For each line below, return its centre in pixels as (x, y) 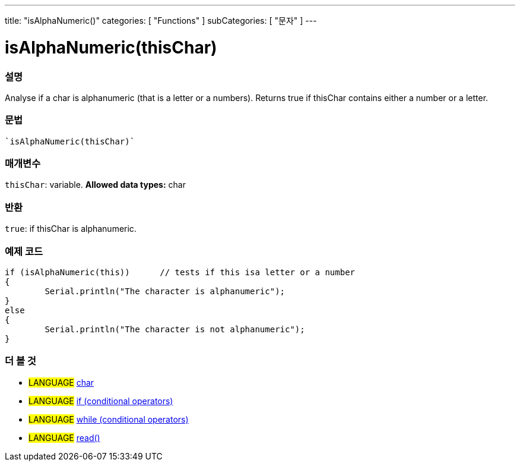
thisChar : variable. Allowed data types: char (95, 185)
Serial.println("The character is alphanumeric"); (165, 291)
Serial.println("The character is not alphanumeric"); (175, 329)
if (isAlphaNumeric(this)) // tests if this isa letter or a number (180, 272)
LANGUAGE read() (64, 437)
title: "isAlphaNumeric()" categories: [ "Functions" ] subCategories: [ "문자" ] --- (161, 21)
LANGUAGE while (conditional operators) (109, 419)
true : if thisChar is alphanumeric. (71, 229)
